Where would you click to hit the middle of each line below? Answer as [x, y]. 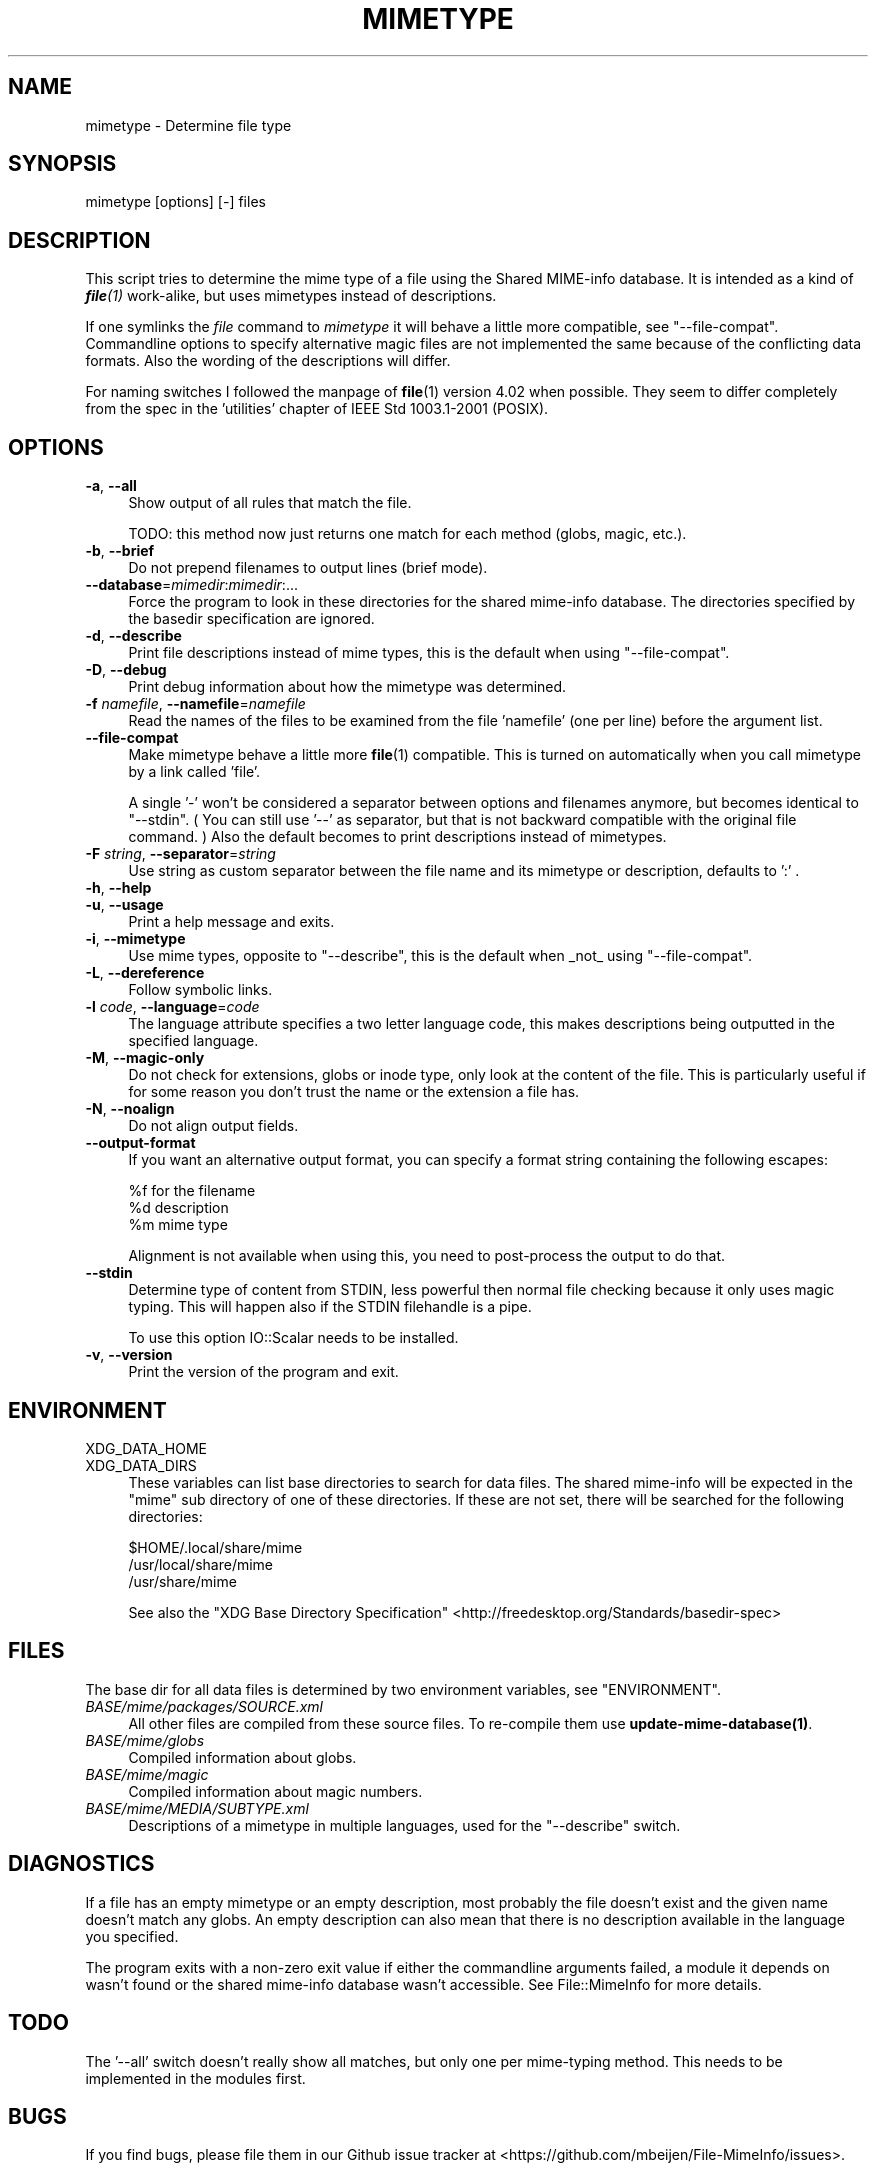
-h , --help [118, 888]
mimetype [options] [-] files [175, 202]
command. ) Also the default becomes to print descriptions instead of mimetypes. [397, 837]
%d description [178, 1208]
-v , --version [129, 1355]
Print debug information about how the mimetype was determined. [347, 687]
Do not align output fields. [213, 1126]
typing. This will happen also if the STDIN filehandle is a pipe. [330, 1307]
